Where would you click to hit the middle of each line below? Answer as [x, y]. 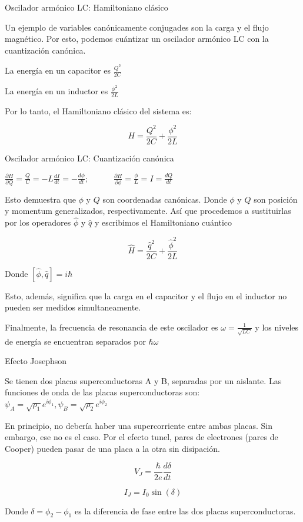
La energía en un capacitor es [58, 70]
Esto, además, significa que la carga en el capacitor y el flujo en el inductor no [146, 295]
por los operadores [38, 222]
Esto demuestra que [40, 199]
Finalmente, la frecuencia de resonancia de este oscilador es [111, 327]
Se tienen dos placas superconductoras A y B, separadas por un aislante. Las [143, 380]
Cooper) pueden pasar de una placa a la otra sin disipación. [112, 448]
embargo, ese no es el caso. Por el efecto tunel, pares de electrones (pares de [141, 437]
